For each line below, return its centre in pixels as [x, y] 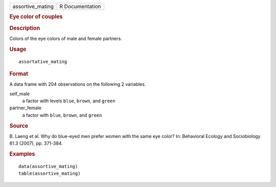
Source [19, 126]
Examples [22, 154]
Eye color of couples [36, 17]
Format [19, 74]
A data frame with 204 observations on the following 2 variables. [78, 84]
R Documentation [80, 6]
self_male [20, 93]
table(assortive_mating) [50, 173]
